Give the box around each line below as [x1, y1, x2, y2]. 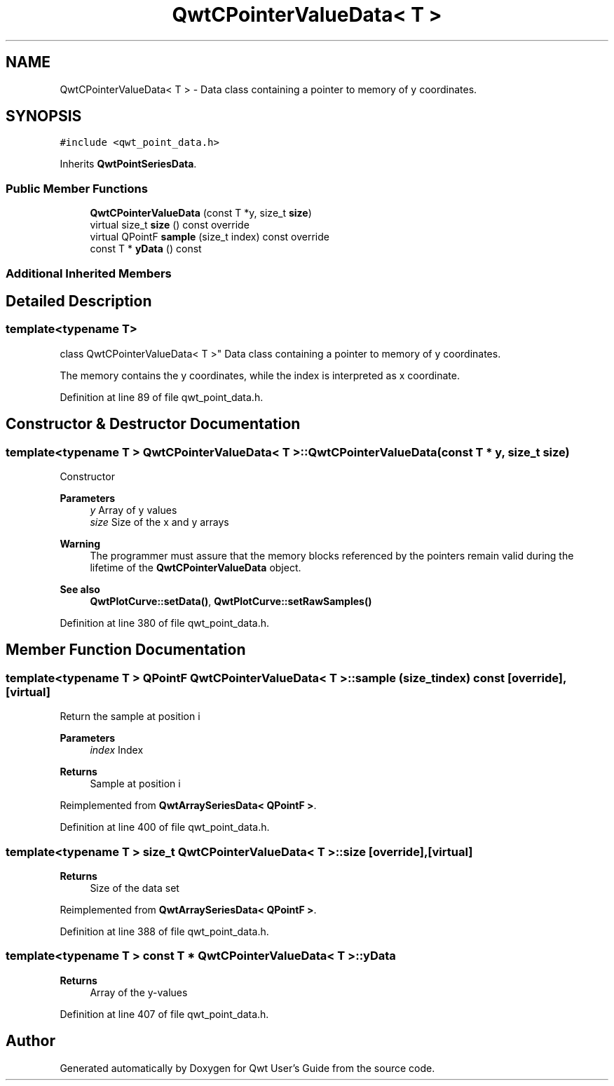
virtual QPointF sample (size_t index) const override [90, 231, 329, 243]
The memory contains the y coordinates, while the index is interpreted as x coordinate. [60, 369, 460, 381]
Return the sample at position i [60, 710, 200, 723]
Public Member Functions [6, 181, 148, 196]
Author [6, 1032, 55, 1050]
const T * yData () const [90, 243, 202, 255]
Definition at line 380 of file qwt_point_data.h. [60, 617, 269, 629]
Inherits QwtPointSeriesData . [60, 158, 197, 170]
